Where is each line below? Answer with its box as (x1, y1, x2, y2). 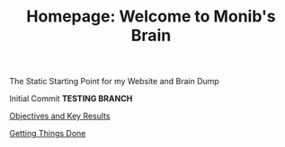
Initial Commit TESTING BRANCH (9, 93, 133, 104)
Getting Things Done (9, 128, 86, 139)
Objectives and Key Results (9, 110, 111, 122)
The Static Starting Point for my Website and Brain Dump (9, 76, 220, 87)
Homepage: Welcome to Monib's (26, 6, 276, 27)
